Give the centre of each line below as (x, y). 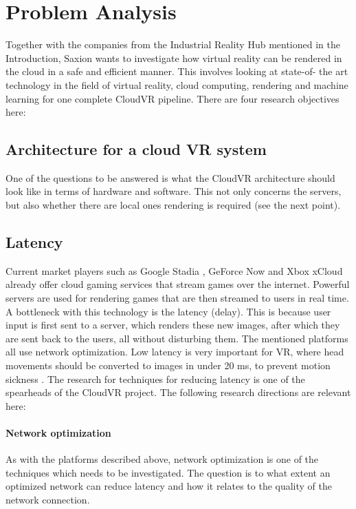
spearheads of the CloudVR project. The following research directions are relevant (178, 392)
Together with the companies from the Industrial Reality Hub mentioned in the (173, 44)
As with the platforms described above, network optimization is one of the (162, 459)
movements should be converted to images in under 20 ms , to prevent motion (168, 365)
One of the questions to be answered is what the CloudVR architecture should (170, 177)
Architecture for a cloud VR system (136, 149)
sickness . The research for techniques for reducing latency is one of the (155, 378)
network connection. (48, 499)
